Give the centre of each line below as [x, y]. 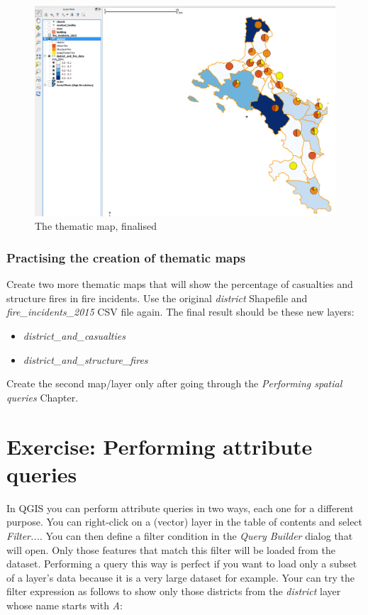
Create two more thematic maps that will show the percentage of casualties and [180, 284]
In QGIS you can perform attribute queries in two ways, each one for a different [180, 508]
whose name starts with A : [65, 605]
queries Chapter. [43, 397]
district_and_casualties [74, 336]
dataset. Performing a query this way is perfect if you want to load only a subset [182, 564]
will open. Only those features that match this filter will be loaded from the [171, 549]
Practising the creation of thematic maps [126, 257]
